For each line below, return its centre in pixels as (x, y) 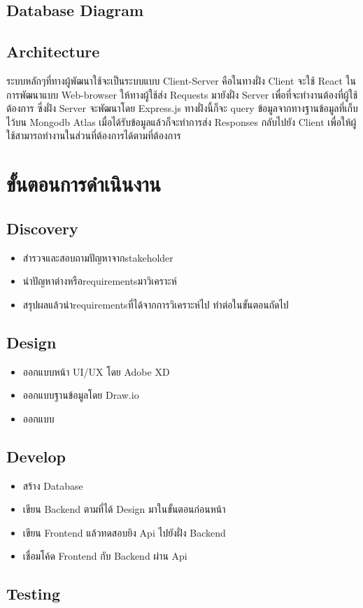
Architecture (53, 51)
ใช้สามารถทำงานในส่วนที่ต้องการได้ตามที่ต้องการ (94, 135)
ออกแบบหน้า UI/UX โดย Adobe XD (96, 371)
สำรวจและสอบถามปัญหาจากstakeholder (98, 257)
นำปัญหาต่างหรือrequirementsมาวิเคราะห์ (100, 281)
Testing (33, 594)
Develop (36, 456)
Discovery (42, 228)
